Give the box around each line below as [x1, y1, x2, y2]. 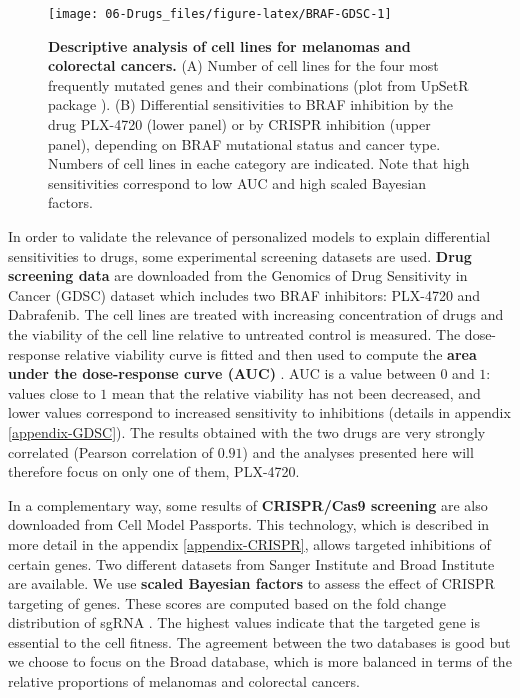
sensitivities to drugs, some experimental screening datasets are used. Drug [8, 245, 472, 266]
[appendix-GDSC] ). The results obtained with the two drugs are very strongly [8, 421, 486, 442]
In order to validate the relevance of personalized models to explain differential [8, 226, 491, 246]
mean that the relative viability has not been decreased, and [111, 382, 481, 403]
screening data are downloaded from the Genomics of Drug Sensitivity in [8, 265, 468, 286]
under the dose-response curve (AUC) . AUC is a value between [8, 363, 436, 384]
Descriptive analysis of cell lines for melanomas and [48, 35, 411, 56]
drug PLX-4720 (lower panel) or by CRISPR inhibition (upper [48, 114, 431, 135]
